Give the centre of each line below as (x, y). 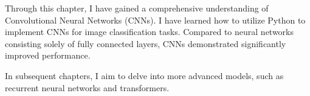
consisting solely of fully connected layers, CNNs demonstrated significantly (146, 43)
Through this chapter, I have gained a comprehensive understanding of (137, 8)
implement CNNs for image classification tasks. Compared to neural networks (150, 32)
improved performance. (48, 55)
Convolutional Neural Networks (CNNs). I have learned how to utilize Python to (155, 20)
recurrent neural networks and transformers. (87, 87)
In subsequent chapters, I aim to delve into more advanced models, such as (144, 75)
